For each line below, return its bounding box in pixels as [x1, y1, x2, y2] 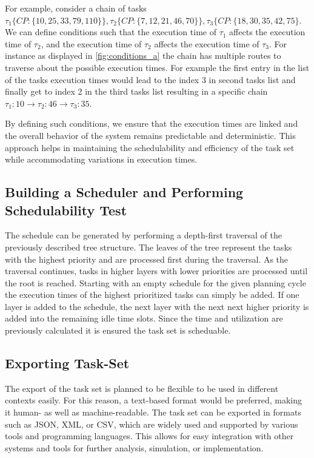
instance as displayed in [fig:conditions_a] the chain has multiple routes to [5, 49, 281, 62]
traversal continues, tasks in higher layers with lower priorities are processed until [5, 264, 308, 277]
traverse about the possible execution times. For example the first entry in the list [5, 61, 310, 73]
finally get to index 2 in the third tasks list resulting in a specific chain [5, 85, 268, 98]
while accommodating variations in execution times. [5, 153, 198, 166]
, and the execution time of [41, 37, 142, 50]
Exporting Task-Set [5, 354, 130, 372]
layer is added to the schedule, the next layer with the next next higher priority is [5, 300, 309, 312]
